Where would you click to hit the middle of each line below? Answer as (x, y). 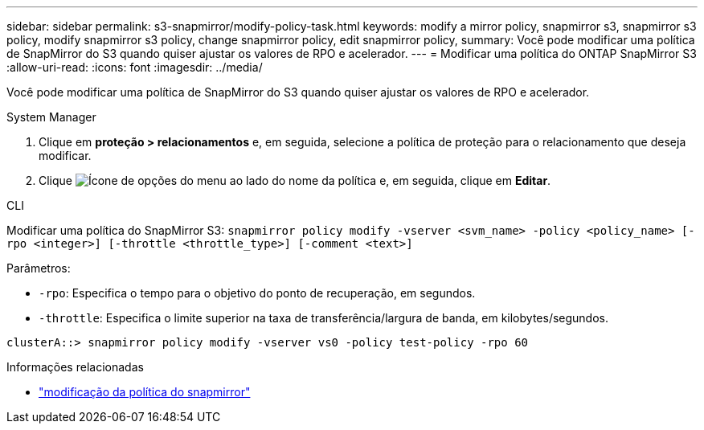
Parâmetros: (39, 268)
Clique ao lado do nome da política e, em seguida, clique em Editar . (295, 180)
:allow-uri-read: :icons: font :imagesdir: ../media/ (135, 67)
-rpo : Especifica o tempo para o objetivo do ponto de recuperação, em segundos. (257, 293)
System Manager (51, 117)
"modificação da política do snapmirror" (145, 392)
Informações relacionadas (75, 367)
